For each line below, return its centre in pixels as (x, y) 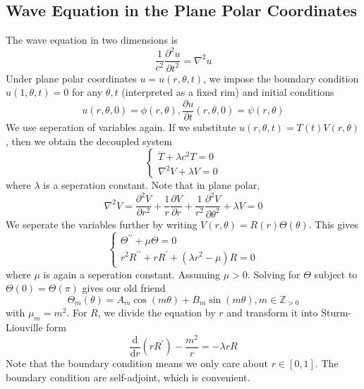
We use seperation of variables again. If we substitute (121, 126)
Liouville (24, 327)
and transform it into (272, 313)
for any (87, 92)
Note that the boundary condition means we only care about (137, 363)
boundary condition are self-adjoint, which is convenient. (128, 377)
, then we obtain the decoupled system (89, 141)
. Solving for (274, 274)
